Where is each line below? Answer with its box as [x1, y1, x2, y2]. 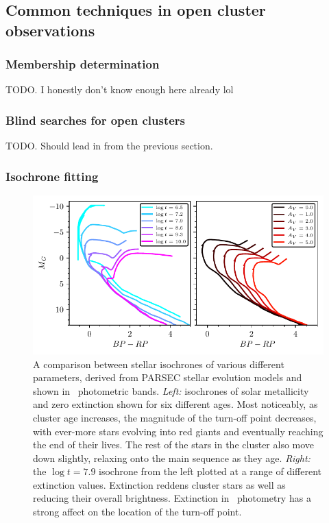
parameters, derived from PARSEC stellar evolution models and [33, 370, 302, 385]
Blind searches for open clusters [5, 111, 186, 128]
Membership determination [5, 56, 160, 73]
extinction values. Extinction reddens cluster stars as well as [33, 477, 286, 491]
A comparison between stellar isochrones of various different [33, 356, 284, 371]
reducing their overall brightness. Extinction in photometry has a [33, 491, 311, 505]
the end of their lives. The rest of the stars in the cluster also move [33, 437, 315, 452]
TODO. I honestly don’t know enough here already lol [5, 82, 234, 97]
